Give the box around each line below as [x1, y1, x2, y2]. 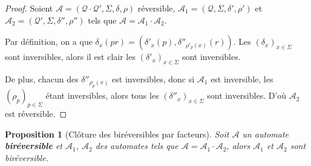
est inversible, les [211, 72, 273, 85]
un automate [242, 127, 289, 140]
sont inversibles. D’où [207, 89, 287, 102]
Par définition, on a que [5, 35, 93, 48]
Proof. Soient [5, 2, 53, 14]
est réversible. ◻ [5, 107, 67, 120]
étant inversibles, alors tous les [45, 89, 159, 102]
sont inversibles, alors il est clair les [5, 50, 136, 63]
